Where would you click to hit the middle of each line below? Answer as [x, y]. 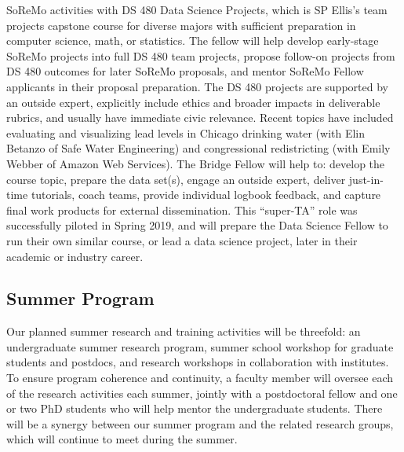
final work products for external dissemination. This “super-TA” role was [182, 209]
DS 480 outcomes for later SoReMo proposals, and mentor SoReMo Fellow [185, 71]
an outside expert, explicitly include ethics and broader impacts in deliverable [193, 102]
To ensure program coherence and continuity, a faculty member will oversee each [200, 378]
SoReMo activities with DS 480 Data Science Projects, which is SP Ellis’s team [197, 9]
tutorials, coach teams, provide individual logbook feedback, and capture [206, 195]
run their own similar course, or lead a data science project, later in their [182, 240]
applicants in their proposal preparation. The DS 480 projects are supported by [197, 86]
